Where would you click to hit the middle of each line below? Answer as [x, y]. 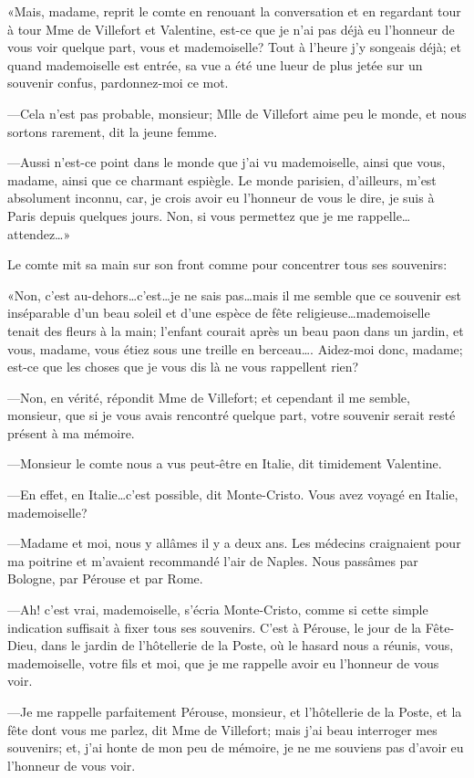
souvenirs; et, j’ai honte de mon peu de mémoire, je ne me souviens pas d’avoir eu [236, 747]
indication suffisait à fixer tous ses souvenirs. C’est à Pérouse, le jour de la [215, 627]
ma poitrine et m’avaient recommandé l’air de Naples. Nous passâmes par [213, 560]
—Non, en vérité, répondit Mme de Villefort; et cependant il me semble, [209, 397]
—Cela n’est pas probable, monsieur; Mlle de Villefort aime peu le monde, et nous [237, 113]
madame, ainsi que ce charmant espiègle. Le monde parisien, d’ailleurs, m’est [222, 179]
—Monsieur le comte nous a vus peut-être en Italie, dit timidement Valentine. [225, 463]
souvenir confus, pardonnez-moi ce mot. [118, 83]
